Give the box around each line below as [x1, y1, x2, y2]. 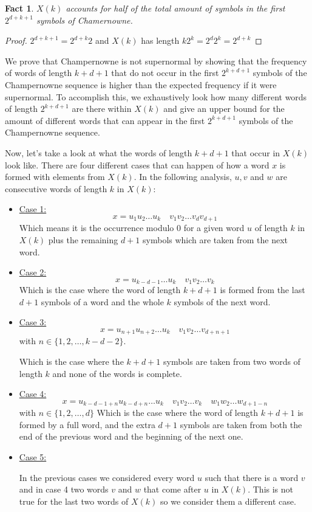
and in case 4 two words [19, 483, 109, 496]
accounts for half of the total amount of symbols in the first [66, 2, 285, 14]
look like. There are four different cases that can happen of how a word [5, 158, 270, 171]
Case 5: [19, 451, 47, 463]
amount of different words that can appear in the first [5, 114, 205, 126]
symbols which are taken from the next [143, 233, 288, 246]
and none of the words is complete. [52, 367, 182, 379]
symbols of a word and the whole [41, 295, 164, 308]
